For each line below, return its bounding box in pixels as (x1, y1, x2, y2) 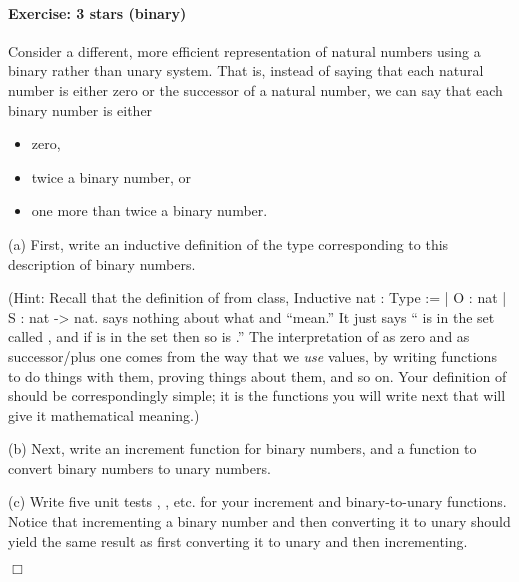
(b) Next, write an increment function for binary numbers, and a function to (8, 438, 477, 459)
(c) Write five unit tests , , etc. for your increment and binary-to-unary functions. (8, 491, 507, 512)
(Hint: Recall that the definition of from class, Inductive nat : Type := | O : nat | (8, 287, 507, 308)
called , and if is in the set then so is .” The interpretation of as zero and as (8, 326, 470, 347)
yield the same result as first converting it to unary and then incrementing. (8, 530, 468, 551)
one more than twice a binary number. (31, 200, 268, 221)
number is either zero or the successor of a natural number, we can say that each (8, 79, 503, 100)
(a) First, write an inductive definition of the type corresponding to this (8, 233, 449, 254)
